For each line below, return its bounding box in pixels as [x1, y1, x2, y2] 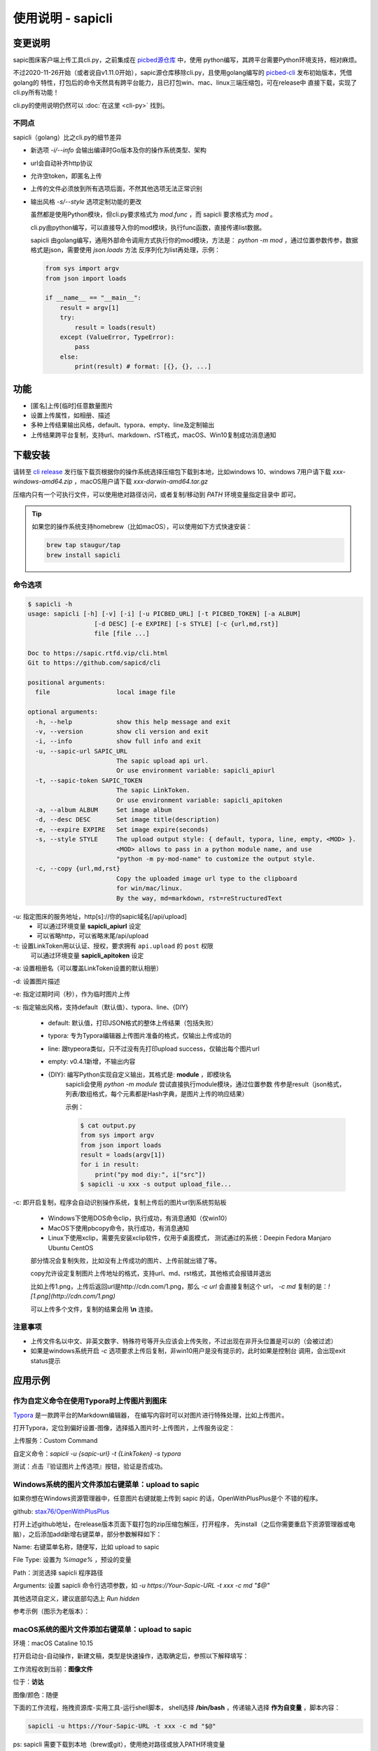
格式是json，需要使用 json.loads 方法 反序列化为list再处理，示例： [30, 246, 220, 254]
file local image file [35, 688, 176, 696]
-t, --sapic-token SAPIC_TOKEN [35, 776, 143, 784]
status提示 [30, 1356, 61, 1365]
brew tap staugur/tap [46, 541, 121, 549]
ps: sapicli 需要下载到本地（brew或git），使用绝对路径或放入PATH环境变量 [13, 1740, 225, 1748]
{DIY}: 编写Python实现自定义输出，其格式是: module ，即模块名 [48, 1070, 232, 1079]
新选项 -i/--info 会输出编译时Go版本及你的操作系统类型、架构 [30, 146, 206, 154]
